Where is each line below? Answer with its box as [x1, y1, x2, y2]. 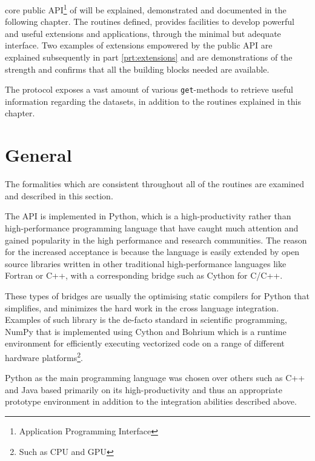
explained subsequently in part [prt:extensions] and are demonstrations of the [5, 51, 293, 64]
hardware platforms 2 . [5, 349, 83, 363]
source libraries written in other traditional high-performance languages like [5, 257, 287, 270]
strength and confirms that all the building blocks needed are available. [5, 62, 270, 75]
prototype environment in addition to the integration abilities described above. [5, 395, 297, 408]
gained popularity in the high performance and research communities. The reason [5, 233, 307, 246]
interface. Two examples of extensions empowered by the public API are [5, 39, 273, 51]
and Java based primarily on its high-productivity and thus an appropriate [5, 383, 283, 396]
